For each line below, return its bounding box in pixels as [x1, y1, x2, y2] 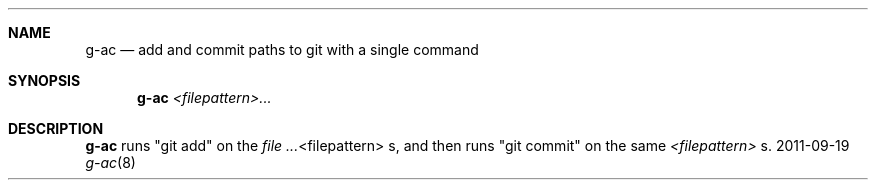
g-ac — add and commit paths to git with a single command [85, 41, 479, 58]
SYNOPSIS [8, 72, 81, 89]
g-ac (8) [85, 154, 136, 171]
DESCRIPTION [8, 120, 104, 137]
